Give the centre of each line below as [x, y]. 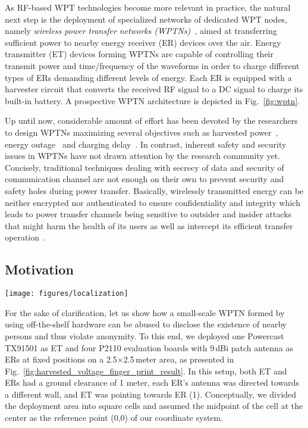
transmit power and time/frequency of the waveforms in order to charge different [152, 65]
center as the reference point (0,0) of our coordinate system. [114, 418]
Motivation [39, 269]
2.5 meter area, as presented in [179, 359]
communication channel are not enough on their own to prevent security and [144, 179]
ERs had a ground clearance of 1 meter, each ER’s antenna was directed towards [152, 382]
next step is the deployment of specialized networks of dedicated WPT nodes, [146, 19]
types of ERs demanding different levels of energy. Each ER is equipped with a [148, 77]
